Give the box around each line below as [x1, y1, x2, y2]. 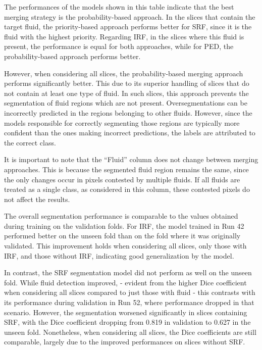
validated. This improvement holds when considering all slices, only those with [4, 240, 247, 251]
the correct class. [4, 137, 56, 147]
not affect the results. [4, 193, 70, 204]
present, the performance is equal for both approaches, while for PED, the [4, 41, 234, 52]
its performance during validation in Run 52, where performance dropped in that [4, 297, 254, 308]
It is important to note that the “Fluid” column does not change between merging [4, 154, 258, 165]
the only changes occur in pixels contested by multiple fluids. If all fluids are [4, 174, 240, 184]
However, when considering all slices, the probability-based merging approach [4, 68, 243, 78]
